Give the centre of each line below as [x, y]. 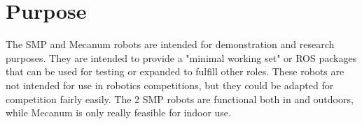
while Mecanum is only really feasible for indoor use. [118, 113]
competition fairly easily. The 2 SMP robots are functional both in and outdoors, [180, 99]
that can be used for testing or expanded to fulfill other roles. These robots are [175, 71]
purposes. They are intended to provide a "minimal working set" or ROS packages [181, 57]
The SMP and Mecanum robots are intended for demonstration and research [170, 44]
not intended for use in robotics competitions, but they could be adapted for [170, 85]
